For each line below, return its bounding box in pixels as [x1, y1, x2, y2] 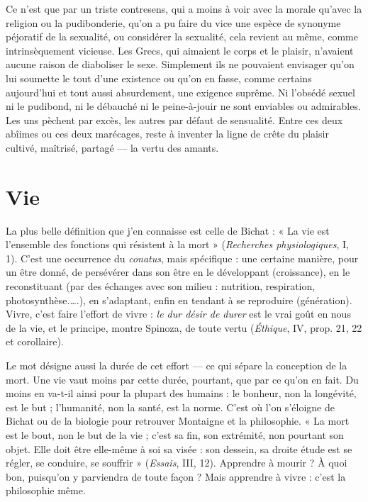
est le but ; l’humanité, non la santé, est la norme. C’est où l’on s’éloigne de [6, 399, 335, 414]
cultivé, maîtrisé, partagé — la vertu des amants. [6, 140, 219, 155]
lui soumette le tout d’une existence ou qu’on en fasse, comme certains [6, 70, 312, 85]
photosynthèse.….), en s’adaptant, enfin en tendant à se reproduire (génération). [6, 292, 352, 307]
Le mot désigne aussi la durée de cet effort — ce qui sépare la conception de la [6, 358, 347, 372]
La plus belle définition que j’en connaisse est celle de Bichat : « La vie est [6, 223, 330, 238]
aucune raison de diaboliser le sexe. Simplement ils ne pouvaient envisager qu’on [6, 57, 355, 72]
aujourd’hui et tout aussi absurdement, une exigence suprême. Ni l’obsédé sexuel [6, 84, 355, 99]
